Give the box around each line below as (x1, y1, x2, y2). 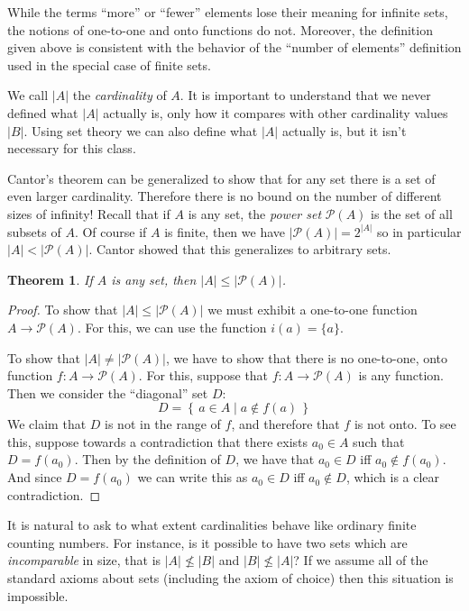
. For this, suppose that (138, 366, 269, 385)
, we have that (235, 450, 315, 469)
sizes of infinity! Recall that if (7, 204, 170, 223)
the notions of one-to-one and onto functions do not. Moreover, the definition (7, 20, 433, 39)
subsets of (7, 222, 61, 241)
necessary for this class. (7, 139, 136, 158)
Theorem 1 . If (7, 269, 93, 288)
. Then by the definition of (74, 450, 221, 469)
